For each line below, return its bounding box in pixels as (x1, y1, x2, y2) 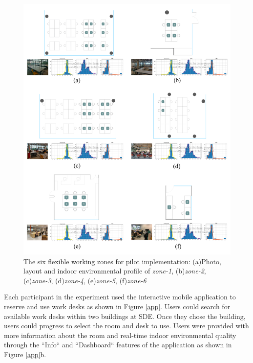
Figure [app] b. (4, 349, 46, 359)
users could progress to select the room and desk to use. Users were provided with (4, 320, 249, 331)
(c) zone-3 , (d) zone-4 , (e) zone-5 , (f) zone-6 (23, 275, 147, 285)
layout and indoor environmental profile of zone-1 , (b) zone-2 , (23, 266, 206, 276)
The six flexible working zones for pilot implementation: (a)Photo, (23, 256, 221, 266)
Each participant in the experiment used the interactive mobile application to (4, 292, 236, 302)
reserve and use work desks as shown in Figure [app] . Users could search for (4, 301, 231, 311)
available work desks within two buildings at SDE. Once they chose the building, (4, 311, 246, 321)
